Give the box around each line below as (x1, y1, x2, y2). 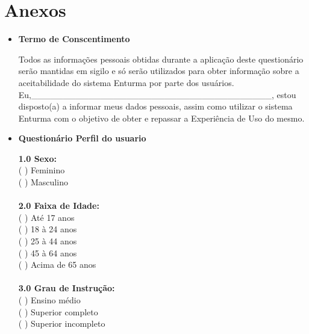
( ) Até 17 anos (18, 211, 75, 223)
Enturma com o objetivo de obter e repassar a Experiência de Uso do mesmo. (18, 111, 305, 124)
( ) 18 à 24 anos (18, 223, 77, 235)
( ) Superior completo (18, 305, 98, 318)
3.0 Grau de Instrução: (18, 282, 115, 294)
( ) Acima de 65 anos (18, 258, 96, 271)
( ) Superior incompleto (18, 317, 105, 330)
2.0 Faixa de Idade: (18, 199, 99, 212)
